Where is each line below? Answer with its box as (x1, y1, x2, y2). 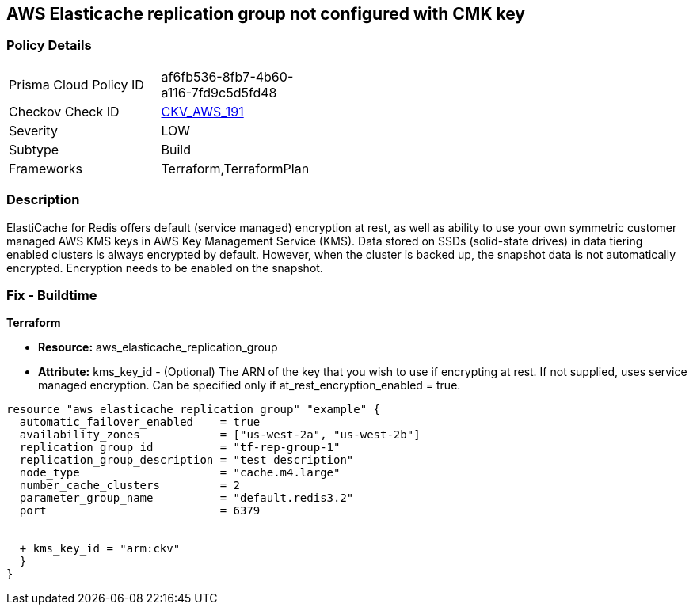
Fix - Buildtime (6, 287, 97, 303)
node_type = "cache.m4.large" (19, 466, 341, 480)
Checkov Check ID (9, 103, 120, 120)
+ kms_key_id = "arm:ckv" (19, 542, 181, 556)
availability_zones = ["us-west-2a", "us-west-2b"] (19, 428, 421, 442)
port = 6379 (19, 504, 261, 518)
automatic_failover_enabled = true (19, 416, 261, 429)
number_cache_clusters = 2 (19, 479, 241, 492)
